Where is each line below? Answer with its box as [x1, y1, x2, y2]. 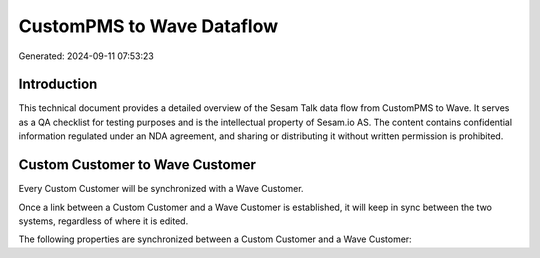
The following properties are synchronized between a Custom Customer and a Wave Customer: [18, 233, 412, 245]
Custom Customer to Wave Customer [18, 156, 257, 174]
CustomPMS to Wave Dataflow [18, 15, 279, 37]
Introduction [18, 76, 98, 93]
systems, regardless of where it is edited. [18, 215, 189, 227]
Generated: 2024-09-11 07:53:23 [18, 50, 154, 62]
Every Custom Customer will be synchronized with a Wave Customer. [18, 183, 304, 195]
